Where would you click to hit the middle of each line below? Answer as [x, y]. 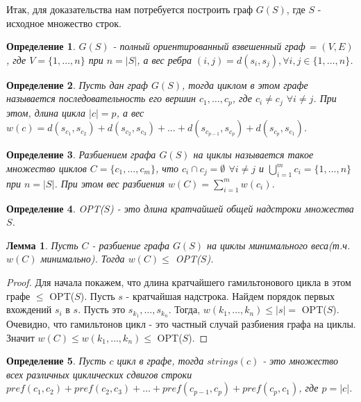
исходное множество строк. [64, 23]
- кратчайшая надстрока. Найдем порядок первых [230, 295]
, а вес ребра [164, 59]
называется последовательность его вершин [101, 98]
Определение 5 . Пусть [56, 361]
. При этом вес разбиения [109, 183]
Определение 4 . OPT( [55, 208]
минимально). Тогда [83, 259]
